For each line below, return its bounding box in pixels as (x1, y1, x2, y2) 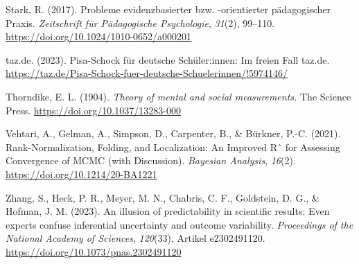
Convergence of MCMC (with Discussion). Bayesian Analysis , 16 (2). (6, 153, 296, 168)
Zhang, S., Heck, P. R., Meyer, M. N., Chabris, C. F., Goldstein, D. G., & (6, 190, 319, 204)
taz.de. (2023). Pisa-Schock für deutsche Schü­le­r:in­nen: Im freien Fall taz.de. (6, 52, 330, 67)
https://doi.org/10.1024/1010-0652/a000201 (6, 29, 192, 44)
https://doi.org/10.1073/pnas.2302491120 (6, 244, 182, 258)
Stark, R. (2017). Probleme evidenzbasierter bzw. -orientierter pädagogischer (6, 2, 331, 16)
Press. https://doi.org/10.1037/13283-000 (6, 103, 181, 117)
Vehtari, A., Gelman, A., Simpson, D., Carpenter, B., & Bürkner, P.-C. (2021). (6, 126, 341, 141)
